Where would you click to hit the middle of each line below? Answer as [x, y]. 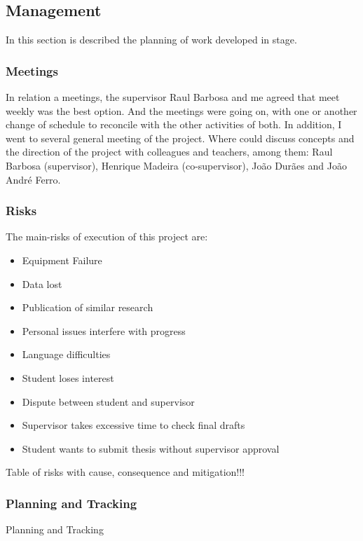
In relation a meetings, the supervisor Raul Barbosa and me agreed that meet [173, 97]
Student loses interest [68, 377]
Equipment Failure [62, 260]
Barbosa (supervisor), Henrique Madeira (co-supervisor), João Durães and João [176, 165]
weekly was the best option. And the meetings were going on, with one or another [181, 110]
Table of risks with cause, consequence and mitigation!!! [125, 472]
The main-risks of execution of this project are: [107, 237]
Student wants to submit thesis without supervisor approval [151, 448]
